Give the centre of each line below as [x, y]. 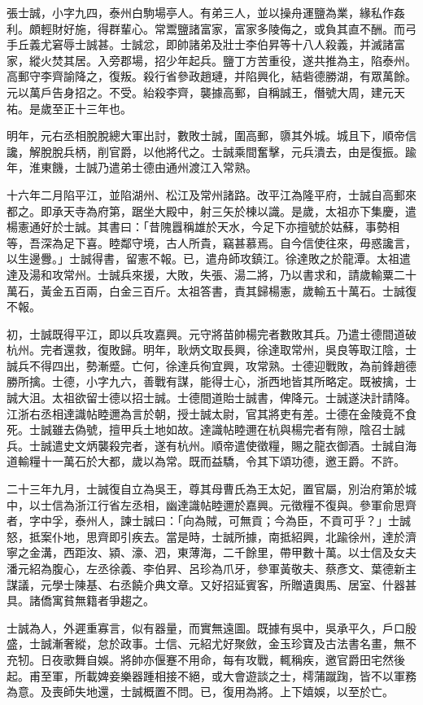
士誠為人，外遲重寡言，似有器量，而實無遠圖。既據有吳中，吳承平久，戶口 [206, 627]
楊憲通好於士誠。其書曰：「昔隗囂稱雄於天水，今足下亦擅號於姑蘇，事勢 [197, 227]
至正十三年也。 [92, 108]
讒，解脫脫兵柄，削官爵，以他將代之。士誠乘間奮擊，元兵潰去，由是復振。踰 [211, 151]
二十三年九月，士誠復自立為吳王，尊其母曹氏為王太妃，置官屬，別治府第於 [206, 489]
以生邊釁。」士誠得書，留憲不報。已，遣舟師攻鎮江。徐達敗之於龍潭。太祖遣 [209, 258]
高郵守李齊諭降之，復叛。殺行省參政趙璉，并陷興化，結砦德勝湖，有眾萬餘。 [211, 76]
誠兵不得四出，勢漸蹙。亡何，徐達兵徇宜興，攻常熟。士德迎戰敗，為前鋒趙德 [211, 365]
